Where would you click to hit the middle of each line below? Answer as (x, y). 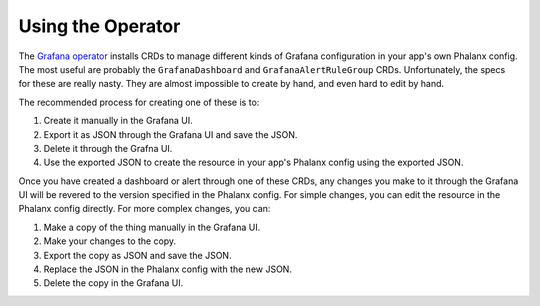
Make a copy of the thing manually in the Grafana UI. (152, 227)
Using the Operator (99, 26)
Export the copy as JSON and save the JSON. (137, 255)
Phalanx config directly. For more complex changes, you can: (144, 209)
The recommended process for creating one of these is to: (139, 102)
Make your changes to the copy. (110, 241)
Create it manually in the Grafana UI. (118, 121)
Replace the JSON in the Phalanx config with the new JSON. (167, 269)
